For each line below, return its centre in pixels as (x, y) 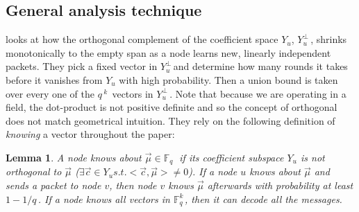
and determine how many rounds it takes (260, 66)
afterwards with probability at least (280, 185)
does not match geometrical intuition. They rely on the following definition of (170, 120)
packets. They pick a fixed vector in (82, 66)
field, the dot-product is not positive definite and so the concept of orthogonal (172, 107)
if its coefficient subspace (232, 157)
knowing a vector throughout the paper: (90, 134)
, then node (133, 185)
